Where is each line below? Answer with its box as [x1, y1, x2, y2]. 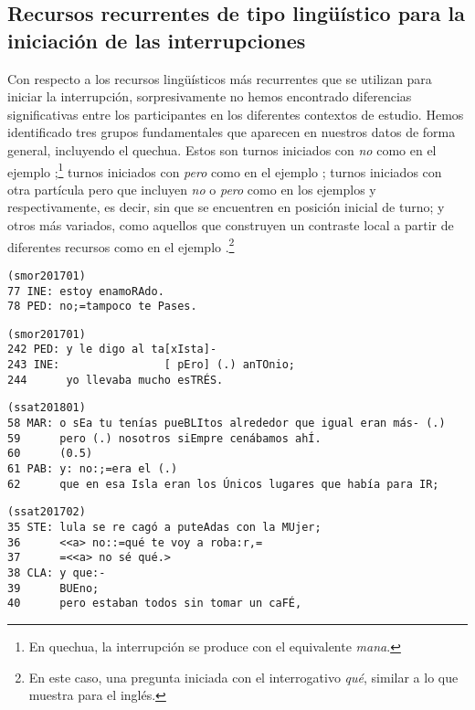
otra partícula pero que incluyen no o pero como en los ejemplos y [7, 179, 376, 198]
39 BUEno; [7, 581, 100, 595]
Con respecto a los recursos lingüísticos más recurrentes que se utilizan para [7, 69, 432, 88]
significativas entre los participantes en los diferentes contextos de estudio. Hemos [7, 104, 464, 123]
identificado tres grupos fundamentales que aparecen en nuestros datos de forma [7, 122, 456, 142]
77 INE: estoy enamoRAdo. [7, 284, 164, 298]
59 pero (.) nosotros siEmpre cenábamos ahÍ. [7, 431, 322, 445]
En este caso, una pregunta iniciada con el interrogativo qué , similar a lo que [28, 667, 459, 686]
